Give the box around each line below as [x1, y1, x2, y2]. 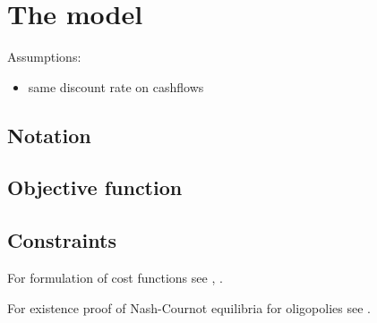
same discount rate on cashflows [28, 77, 204, 96]
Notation [7, 121, 91, 149]
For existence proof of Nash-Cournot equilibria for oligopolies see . [7, 298, 371, 317]
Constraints [7, 226, 116, 254]
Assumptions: [7, 47, 81, 66]
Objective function [7, 174, 183, 201]
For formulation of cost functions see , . [7, 268, 223, 287]
